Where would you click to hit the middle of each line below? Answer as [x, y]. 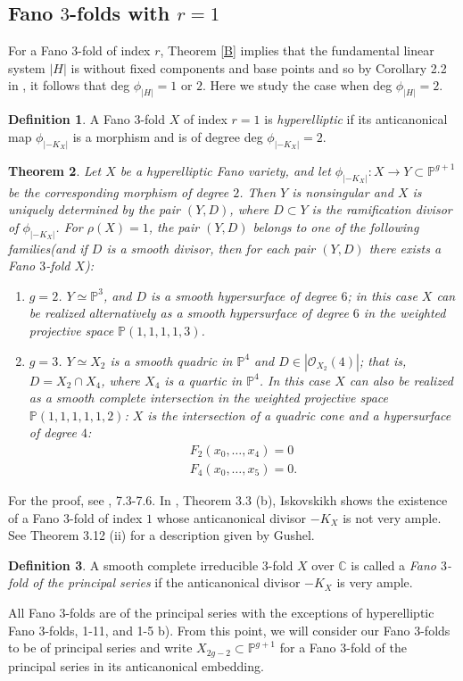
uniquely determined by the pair [94, 209]
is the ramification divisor [382, 209]
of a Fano [34, 517]
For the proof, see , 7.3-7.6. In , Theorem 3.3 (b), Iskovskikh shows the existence [228, 500]
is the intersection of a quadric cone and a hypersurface [299, 415]
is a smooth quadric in [171, 360]
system [27, 67]
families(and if [48, 248]
